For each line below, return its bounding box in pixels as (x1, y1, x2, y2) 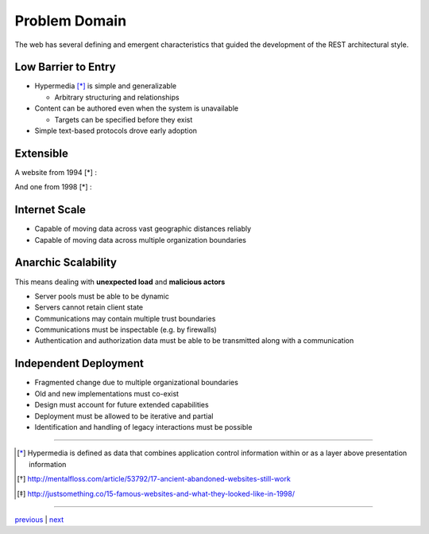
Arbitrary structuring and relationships (54, 92, 180, 102)
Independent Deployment (14, 357, 145, 370)
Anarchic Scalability (14, 255, 117, 270)
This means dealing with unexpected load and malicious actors (14, 277, 226, 286)
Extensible (14, 146, 69, 160)
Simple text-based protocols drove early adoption (34, 126, 198, 135)
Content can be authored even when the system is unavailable (34, 103, 238, 113)
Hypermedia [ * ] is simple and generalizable (34, 81, 177, 91)
